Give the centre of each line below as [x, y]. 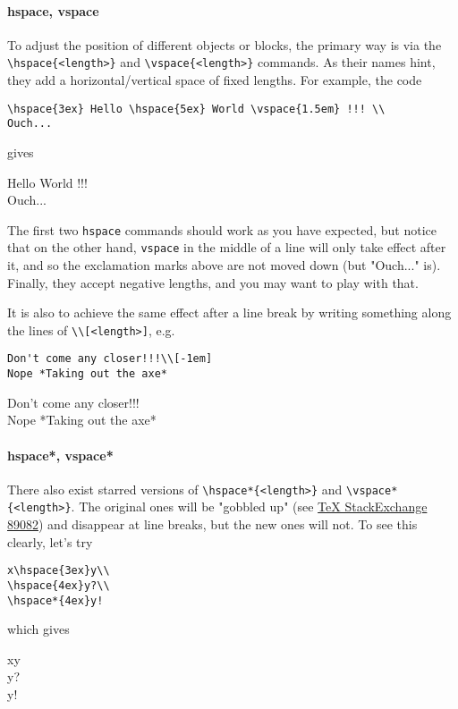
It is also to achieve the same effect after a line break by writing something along [229, 312]
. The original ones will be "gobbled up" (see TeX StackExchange [249, 506]
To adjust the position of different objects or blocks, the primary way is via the [225, 44]
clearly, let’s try [50, 541]
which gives [38, 629]
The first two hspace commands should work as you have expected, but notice [222, 229]
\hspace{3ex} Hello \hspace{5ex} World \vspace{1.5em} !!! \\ [196, 109]
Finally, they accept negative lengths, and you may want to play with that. [213, 282]
